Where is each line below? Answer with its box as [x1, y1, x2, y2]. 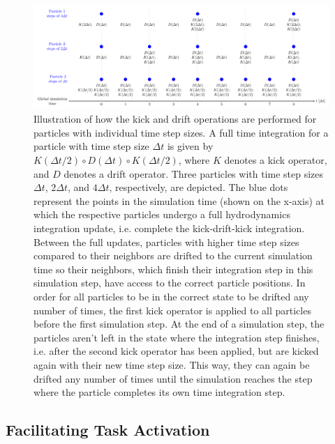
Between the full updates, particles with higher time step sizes [33, 234, 299, 249]
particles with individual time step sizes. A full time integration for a [33, 125, 329, 139]
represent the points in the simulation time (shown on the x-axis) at [33, 193, 325, 208]
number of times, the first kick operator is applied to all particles [33, 303, 311, 317]
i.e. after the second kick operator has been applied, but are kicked [33, 344, 319, 358]
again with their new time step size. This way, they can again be [33, 357, 310, 372]
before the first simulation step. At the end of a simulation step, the [33, 316, 325, 331]
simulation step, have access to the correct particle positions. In [33, 275, 306, 290]
